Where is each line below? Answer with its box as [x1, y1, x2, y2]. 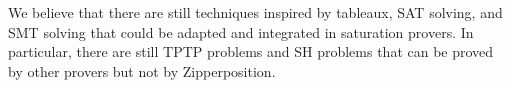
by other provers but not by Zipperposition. [8, 60, 276, 81]
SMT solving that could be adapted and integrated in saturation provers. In [8, 21, 474, 42]
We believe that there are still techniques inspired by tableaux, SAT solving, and [8, 2, 503, 22]
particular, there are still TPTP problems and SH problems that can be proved [8, 41, 494, 62]
